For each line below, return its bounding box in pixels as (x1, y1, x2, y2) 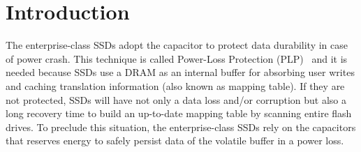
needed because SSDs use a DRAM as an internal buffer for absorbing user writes (6, 65, 355, 79)
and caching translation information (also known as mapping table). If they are (6, 78, 345, 93)
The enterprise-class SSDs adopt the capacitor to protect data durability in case (6, 38, 348, 52)
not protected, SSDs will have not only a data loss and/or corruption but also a (6, 92, 346, 107)
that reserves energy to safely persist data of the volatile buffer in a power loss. (6, 133, 344, 148)
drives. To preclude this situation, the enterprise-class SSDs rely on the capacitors (6, 119, 356, 134)
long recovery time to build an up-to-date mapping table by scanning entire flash (6, 106, 352, 121)
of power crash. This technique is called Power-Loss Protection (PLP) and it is (6, 51, 348, 66)
